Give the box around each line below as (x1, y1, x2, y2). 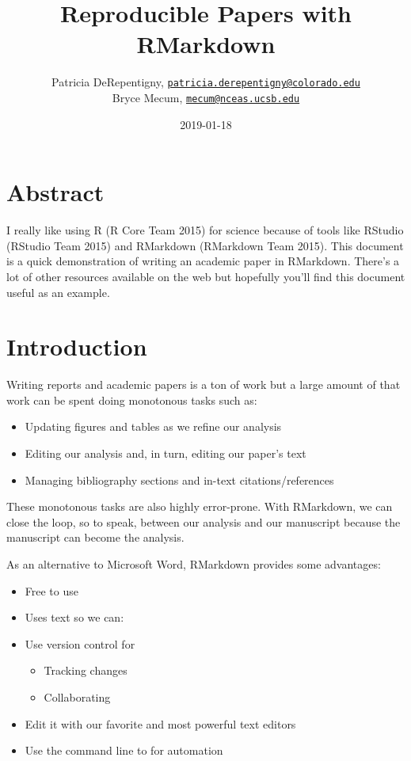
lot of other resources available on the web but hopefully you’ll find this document (6, 268, 405, 284)
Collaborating (44, 688, 111, 705)
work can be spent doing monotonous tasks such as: (6, 391, 257, 408)
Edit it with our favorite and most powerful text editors (25, 715, 296, 732)
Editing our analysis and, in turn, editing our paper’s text (25, 445, 306, 462)
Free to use (25, 582, 78, 599)
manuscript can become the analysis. (6, 529, 185, 546)
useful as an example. (6, 283, 110, 300)
